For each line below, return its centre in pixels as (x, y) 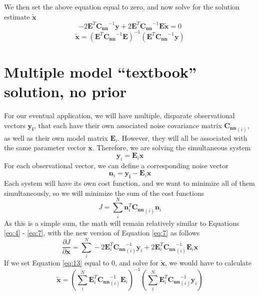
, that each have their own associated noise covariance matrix (128, 125)
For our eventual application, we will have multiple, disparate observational (119, 115)
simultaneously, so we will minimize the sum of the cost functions (104, 193)
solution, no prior (65, 91)
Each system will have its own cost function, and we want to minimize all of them (129, 183)
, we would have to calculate (208, 262)
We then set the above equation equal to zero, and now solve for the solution (122, 7)
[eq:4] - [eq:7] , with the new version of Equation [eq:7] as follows (102, 233)
